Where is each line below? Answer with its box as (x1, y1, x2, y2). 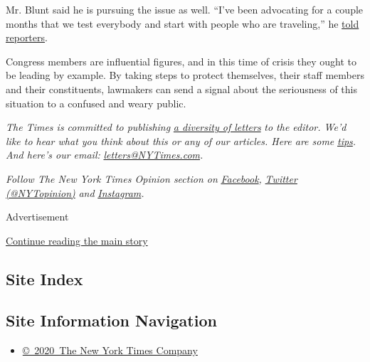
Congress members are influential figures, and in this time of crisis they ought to (6, 53, 357, 68)
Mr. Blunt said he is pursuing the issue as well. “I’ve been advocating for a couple (6, 2, 364, 16)
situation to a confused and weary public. (6, 95, 186, 110)
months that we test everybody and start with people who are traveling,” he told (6, 16, 359, 31)
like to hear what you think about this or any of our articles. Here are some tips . (6, 133, 356, 148)
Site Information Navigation (6, 309, 217, 331)
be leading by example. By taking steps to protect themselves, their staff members (6, 68, 364, 82)
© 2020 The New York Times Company (22, 343, 198, 358)
